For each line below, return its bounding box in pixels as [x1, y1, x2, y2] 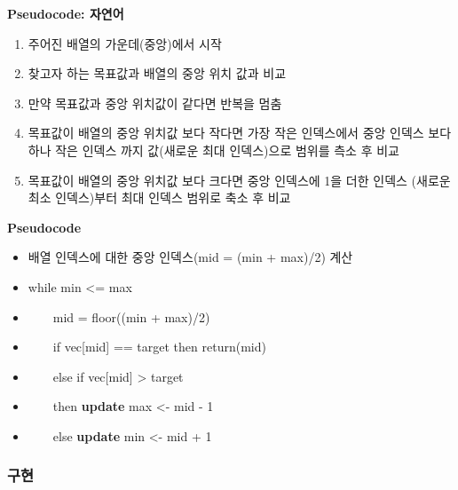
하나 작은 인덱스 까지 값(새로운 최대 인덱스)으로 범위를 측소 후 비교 [28, 140, 399, 159]
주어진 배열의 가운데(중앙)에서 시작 [28, 34, 222, 52]
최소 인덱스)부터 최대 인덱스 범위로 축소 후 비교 [28, 188, 291, 207]
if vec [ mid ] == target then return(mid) [52, 337, 266, 356]
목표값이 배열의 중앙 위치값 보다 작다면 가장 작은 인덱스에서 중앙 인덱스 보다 [28, 123, 452, 142]
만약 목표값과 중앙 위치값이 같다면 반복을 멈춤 [28, 93, 282, 112]
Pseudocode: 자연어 [7, 4, 124, 22]
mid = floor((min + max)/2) [52, 307, 210, 326]
